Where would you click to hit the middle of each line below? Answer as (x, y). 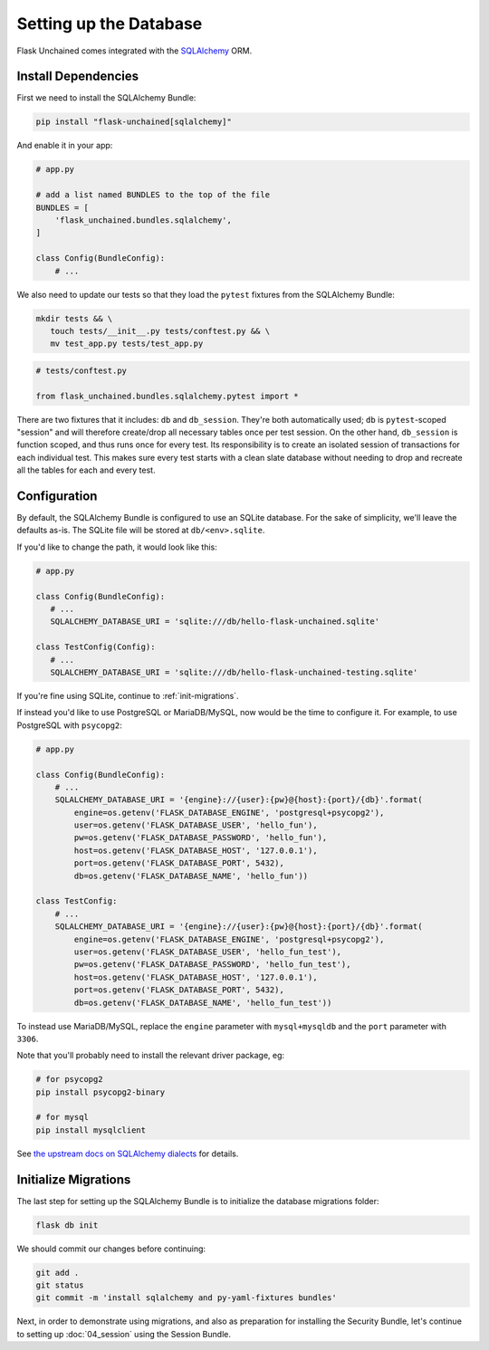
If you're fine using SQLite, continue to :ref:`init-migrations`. (128, 695)
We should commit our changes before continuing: (111, 1249)
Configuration (57, 496)
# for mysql (62, 1117)
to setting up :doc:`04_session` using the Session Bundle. (124, 1334)
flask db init (67, 1225)
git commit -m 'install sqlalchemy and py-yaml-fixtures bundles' (186, 1298)
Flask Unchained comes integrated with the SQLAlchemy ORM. (134, 51)
